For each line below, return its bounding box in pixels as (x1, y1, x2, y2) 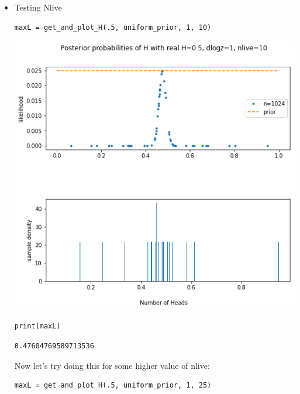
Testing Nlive (14, 1, 62, 13)
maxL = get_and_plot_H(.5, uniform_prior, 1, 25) (14, 381, 212, 390)
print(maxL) (14, 322, 61, 331)
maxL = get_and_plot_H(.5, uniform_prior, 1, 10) (14, 23, 212, 32)
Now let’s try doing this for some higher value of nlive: (14, 359, 210, 371)
